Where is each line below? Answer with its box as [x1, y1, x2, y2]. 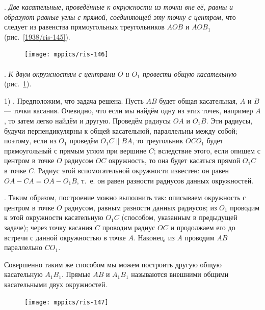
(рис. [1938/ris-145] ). [4, 31, 70, 42]
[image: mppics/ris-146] [24, 51, 109, 58]
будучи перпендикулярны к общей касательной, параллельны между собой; [4, 125, 237, 136]
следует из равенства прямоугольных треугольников [4, 21, 165, 32]
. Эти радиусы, [206, 115, 253, 126]
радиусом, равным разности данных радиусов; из [64, 202, 217, 212]
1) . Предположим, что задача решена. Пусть [4, 95, 144, 106]
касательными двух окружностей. [4, 278, 108, 289]
